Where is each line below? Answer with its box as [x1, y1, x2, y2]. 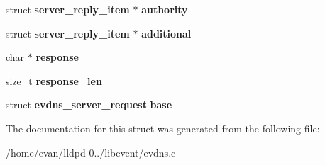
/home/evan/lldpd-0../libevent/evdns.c [6, 144, 176, 159]
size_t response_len [6, 73, 102, 88]
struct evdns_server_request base [6, 97, 172, 112]
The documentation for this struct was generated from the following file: [6, 120, 320, 135]
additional [141, 25, 192, 40]
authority [141, 2, 188, 16]
